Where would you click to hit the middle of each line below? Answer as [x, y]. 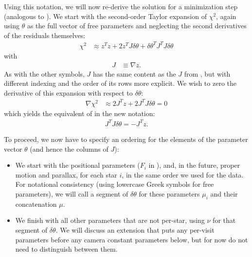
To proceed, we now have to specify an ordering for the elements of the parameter [126, 139]
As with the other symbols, [44, 73]
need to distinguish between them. [66, 249]
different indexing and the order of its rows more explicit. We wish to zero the [120, 83]
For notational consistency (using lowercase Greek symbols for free [115, 184]
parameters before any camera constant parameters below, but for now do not [132, 239]
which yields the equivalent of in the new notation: [80, 113]
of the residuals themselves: [45, 35]
